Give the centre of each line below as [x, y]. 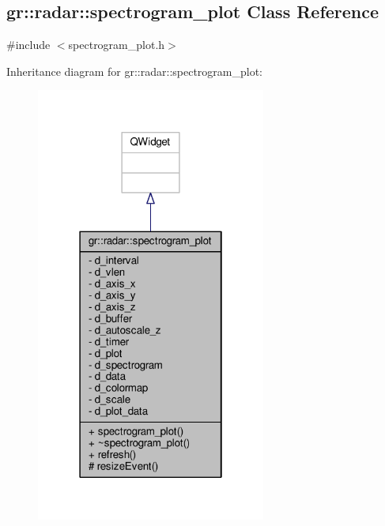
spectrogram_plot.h [117, 45]
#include [28, 45]
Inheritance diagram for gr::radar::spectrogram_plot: [135, 71]
